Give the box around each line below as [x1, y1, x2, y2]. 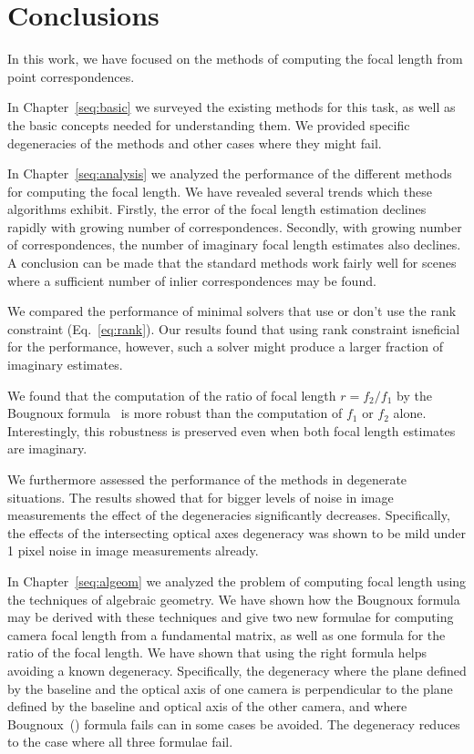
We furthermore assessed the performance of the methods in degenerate [7, 470, 407, 488]
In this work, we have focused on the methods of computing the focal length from [7, 49, 463, 68]
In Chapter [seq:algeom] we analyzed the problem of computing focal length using [7, 571, 467, 590]
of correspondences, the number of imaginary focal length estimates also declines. [7, 235, 461, 254]
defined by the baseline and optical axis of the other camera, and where [7, 697, 407, 716]
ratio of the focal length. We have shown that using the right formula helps [7, 643, 428, 662]
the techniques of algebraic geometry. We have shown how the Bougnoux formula [7, 589, 460, 608]
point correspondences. [7, 66, 135, 86]
